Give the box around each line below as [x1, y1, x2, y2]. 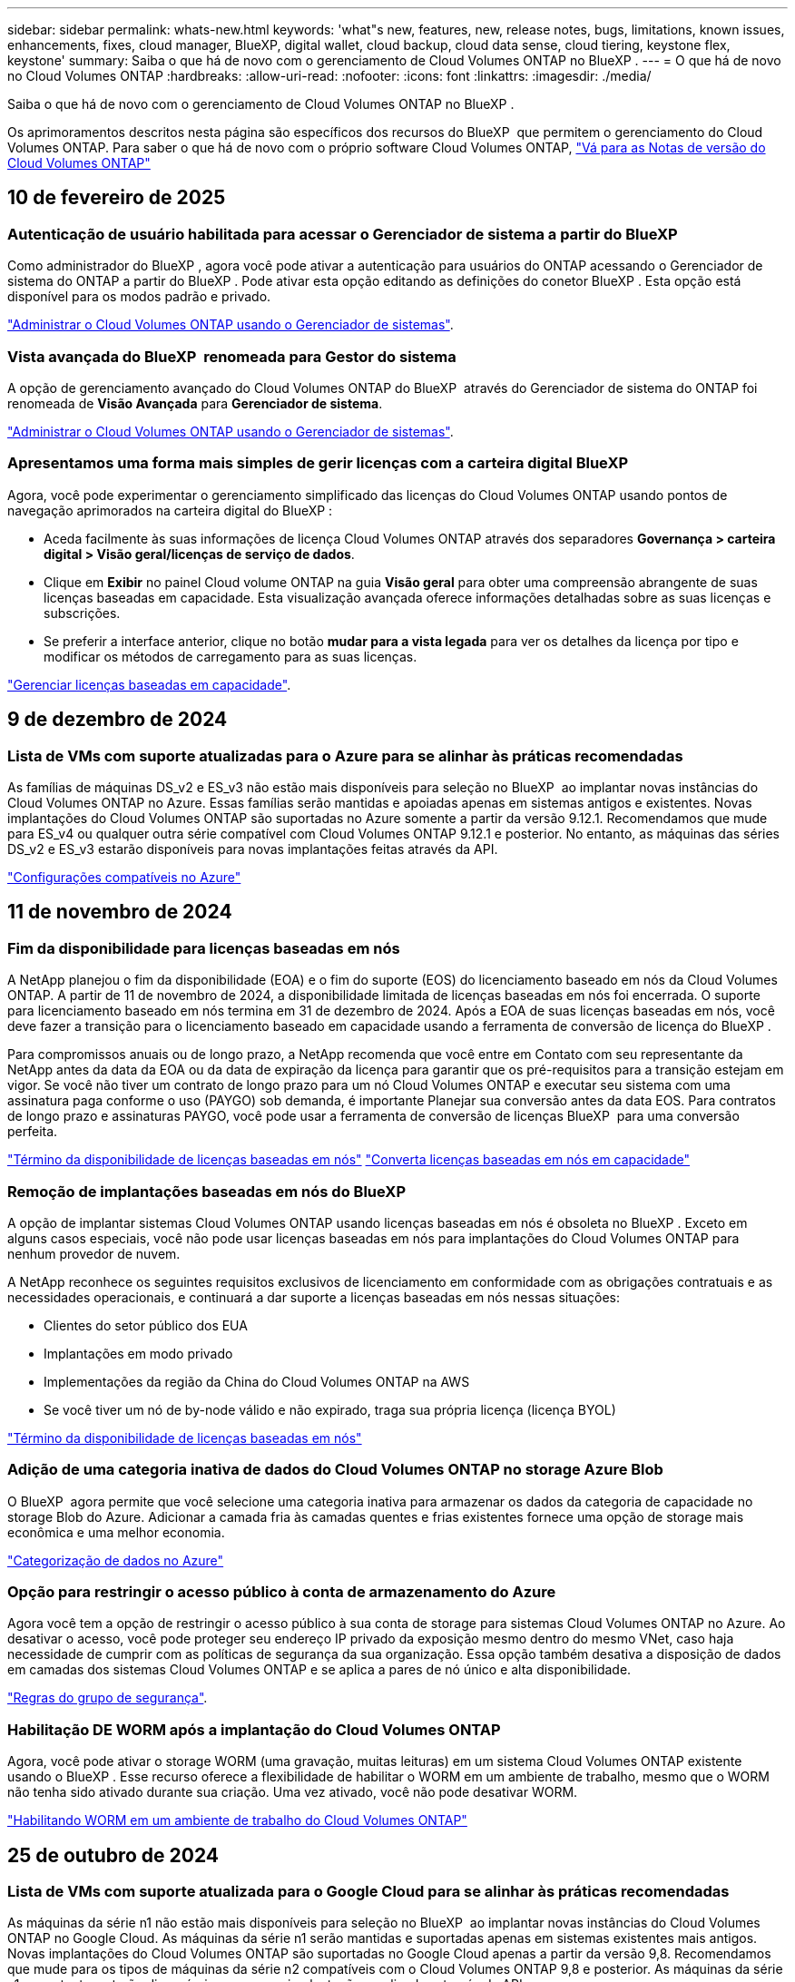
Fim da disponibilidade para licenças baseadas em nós [7, 938, 400, 957]
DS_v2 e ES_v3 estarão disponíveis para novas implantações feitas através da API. [7, 840, 498, 857]
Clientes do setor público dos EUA [44, 1317, 248, 1333]
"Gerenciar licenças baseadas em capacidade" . [7, 676, 291, 692]
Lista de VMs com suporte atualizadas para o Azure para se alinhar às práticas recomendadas [7, 746, 683, 765]
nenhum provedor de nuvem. [7, 1245, 181, 1261]
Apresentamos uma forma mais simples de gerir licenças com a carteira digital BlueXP [7, 454, 629, 473]
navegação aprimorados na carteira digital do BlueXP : [7, 502, 333, 518]
